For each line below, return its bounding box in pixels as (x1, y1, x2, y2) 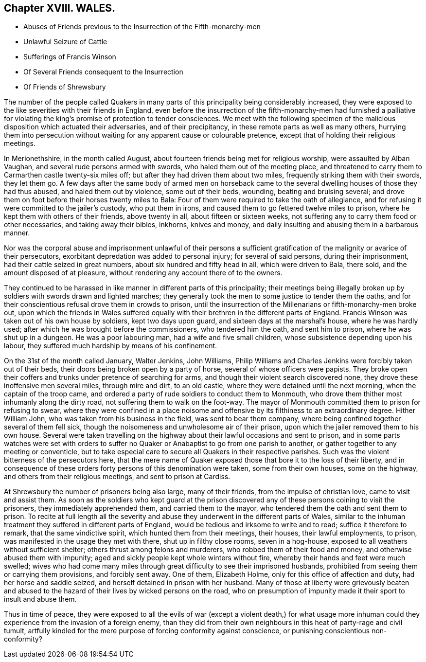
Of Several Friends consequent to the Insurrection (23, 68, 183, 76)
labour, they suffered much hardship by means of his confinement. (4, 341, 217, 350)
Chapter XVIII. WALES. (4, 2, 116, 14)
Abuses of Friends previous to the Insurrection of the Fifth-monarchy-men (23, 22, 261, 31)
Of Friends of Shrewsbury (23, 83, 106, 91)
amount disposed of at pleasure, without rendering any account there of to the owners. (4, 268, 283, 277)
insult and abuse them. (4, 595, 77, 604)
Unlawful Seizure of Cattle (23, 37, 107, 46)
